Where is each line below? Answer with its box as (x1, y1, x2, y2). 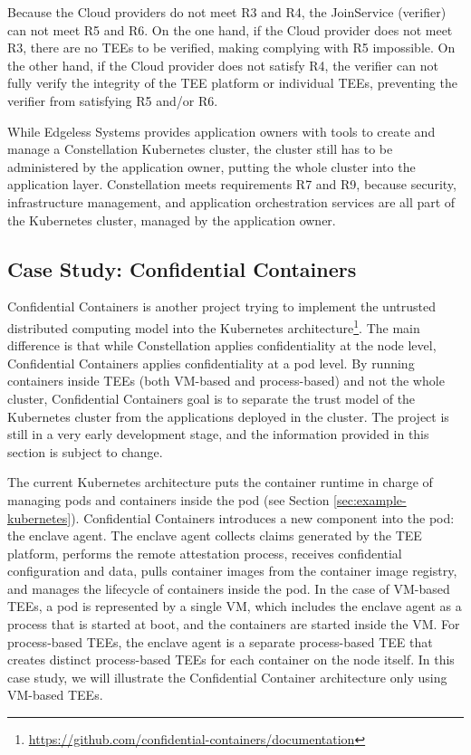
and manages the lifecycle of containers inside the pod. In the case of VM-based (7, 578, 450, 597)
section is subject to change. (7, 442, 163, 461)
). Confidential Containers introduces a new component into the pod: (71, 508, 455, 527)
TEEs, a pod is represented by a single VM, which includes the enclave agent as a (7, 597, 462, 616)
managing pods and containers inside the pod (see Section (7, 490, 330, 509)
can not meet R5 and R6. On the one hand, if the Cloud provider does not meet (7, 20, 453, 39)
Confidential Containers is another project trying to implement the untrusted (7, 297, 436, 316)
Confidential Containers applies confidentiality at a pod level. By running (7, 353, 415, 372)
